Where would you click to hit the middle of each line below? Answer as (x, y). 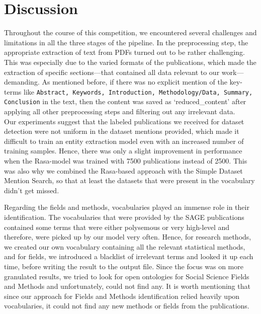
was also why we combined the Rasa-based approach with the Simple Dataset (123, 170)
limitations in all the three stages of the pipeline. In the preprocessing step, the (126, 42)
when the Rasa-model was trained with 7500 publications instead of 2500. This (126, 160)
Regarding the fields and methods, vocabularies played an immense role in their (127, 207)
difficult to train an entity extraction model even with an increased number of (124, 141)
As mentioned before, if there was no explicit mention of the (135, 82)
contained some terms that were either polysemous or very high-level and (117, 227)
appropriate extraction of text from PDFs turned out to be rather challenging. (124, 52)
